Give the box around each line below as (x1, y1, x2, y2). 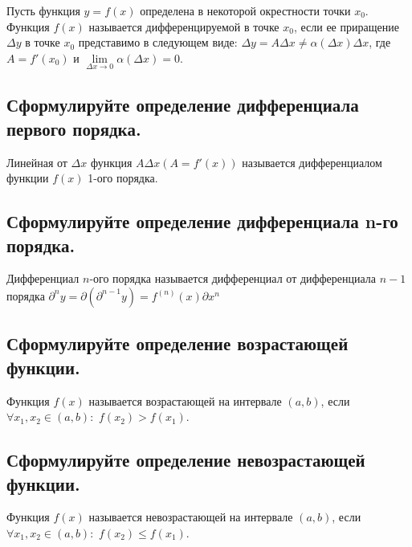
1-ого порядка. (88, 169, 158, 186)
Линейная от (6, 153, 67, 170)
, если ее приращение (293, 18, 399, 35)
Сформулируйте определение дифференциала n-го (6, 209, 398, 234)
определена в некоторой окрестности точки (140, 2, 351, 18)
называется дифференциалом (242, 153, 382, 170)
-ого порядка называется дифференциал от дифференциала (89, 270, 377, 287)
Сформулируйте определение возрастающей (6, 331, 349, 356)
